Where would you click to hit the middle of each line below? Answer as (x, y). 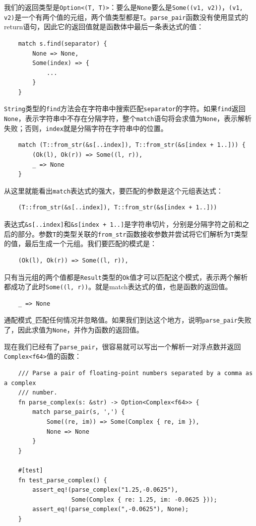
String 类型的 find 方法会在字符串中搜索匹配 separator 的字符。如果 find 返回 (125, 108)
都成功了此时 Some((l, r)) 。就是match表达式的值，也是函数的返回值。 (118, 287)
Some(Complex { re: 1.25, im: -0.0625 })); (144, 499)
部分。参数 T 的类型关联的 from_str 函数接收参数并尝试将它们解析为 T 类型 (133, 233)
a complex (20, 383)
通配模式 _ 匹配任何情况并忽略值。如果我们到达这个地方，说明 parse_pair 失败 (128, 320)
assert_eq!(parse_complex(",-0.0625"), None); (111, 509)
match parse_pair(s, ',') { (79, 412)
